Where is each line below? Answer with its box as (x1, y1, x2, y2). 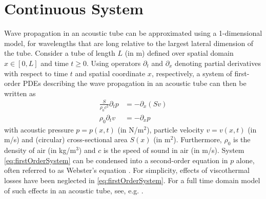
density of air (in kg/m (4, 145, 76, 156)
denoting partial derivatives (175, 57, 261, 68)
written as (4, 87, 36, 98)
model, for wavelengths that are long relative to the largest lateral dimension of (4, 37, 254, 48)
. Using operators (87, 57, 141, 68)
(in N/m (117, 124, 144, 135)
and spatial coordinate (75, 68, 146, 78)
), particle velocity (147, 124, 204, 135)
